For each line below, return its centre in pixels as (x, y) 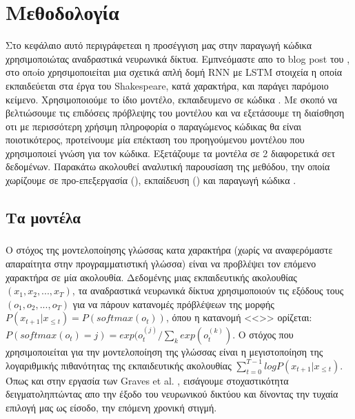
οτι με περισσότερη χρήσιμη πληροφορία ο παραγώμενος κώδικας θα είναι (154, 126)
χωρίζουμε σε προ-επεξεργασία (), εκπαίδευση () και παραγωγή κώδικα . (151, 180)
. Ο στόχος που (263, 335)
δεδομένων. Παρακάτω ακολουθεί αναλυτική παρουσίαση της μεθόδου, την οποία (168, 166)
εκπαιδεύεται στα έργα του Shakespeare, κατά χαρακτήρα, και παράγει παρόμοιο (167, 85)
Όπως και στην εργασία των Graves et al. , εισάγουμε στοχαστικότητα (147, 380)
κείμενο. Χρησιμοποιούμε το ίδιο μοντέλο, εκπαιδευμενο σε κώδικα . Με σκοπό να (172, 99)
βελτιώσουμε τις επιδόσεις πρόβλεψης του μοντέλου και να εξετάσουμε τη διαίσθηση (175, 113)
